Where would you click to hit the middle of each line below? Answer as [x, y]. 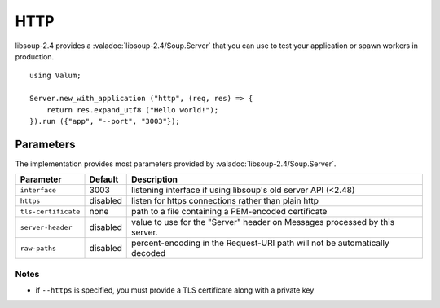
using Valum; [55, 76]
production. [35, 56]
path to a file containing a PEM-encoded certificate [229, 212]
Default [104, 179]
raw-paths [38, 248]
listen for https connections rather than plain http [225, 201]
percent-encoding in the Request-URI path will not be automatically [260, 243]
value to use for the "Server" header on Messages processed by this [263, 222]
